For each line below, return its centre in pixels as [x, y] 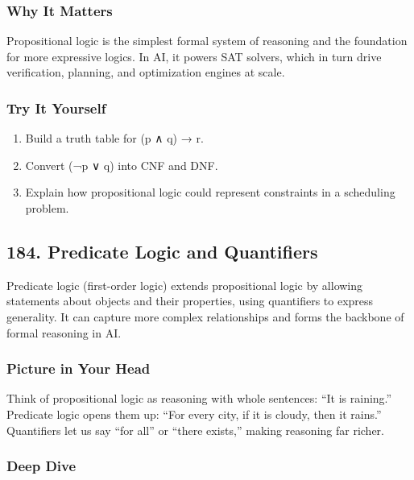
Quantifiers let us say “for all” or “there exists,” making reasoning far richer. [195, 430]
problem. [47, 208]
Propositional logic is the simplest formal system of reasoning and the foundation [207, 41]
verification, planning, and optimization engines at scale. [146, 72]
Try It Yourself [56, 108]
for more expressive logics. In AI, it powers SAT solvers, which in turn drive [194, 56]
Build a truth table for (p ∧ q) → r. [114, 138]
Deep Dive [41, 466]
